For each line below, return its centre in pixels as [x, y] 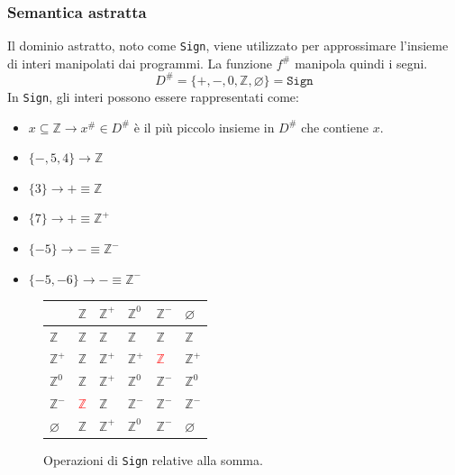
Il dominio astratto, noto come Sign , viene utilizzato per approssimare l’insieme [228, 46]
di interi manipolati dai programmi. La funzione [140, 63]
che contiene [335, 127]
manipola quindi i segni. [361, 63]
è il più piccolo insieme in [204, 127]
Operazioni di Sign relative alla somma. [153, 460]
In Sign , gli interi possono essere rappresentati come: [153, 96]
